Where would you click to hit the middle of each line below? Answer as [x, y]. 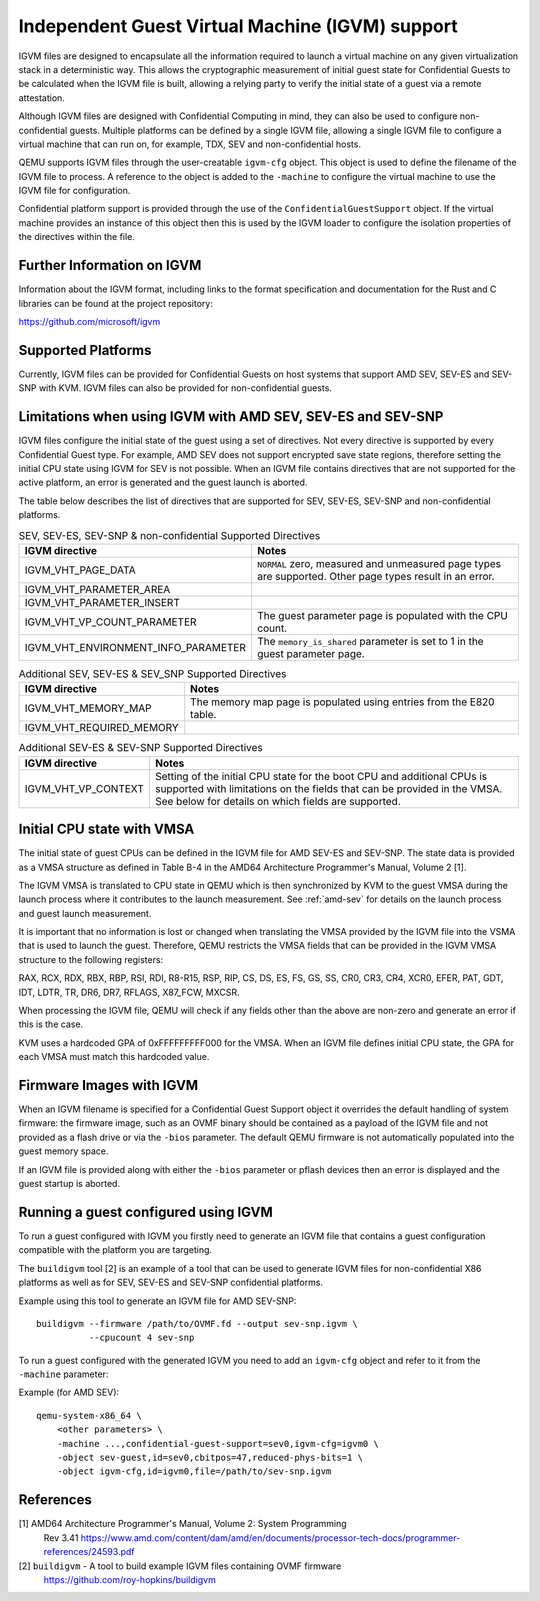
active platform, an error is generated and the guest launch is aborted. [163, 482]
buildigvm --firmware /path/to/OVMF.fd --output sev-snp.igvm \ [197, 1323]
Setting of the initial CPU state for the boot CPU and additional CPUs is [321, 776]
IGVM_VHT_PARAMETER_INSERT [102, 602]
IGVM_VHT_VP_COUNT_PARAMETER [110, 622]
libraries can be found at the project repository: [116, 303]
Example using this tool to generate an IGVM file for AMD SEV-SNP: [157, 1301]
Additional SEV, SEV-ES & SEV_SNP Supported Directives [152, 674]
